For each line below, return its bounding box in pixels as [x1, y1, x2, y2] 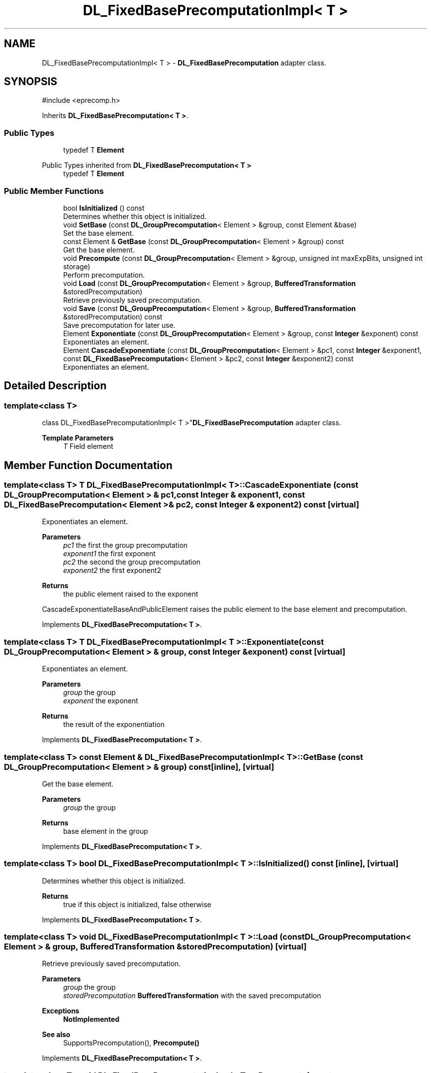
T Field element [63, 442, 114, 451]
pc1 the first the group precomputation [63, 541, 188, 550]
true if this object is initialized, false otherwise [63, 900, 212, 909]
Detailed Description [4, 379, 107, 392]
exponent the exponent [63, 696, 138, 705]
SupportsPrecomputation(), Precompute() [63, 1039, 200, 1047]
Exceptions [42, 1007, 80, 1015]
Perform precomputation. [63, 270, 145, 279]
